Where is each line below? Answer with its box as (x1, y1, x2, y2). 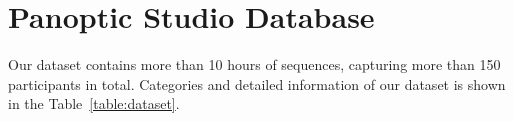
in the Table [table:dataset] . (8, 93, 180, 114)
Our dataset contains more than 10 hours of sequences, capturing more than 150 (8, 54, 501, 75)
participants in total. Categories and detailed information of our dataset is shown (8, 73, 506, 94)
